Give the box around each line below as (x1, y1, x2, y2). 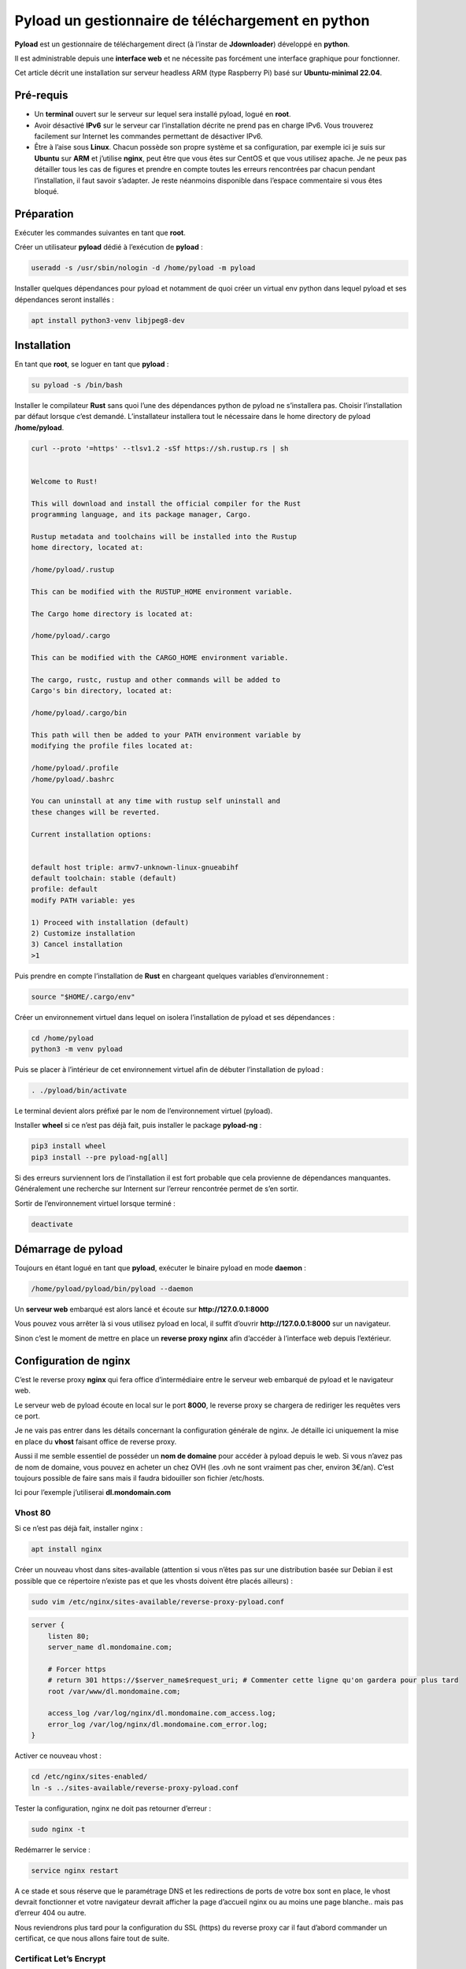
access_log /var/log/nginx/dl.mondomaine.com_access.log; (47, 1709, 276, 1718)
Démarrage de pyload (14, 1243, 124, 1256)
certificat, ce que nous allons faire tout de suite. (14, 1934, 170, 1943)
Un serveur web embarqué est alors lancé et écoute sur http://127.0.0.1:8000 (14, 1304, 269, 1315)
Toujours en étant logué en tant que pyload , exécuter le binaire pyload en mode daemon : (14, 1263, 307, 1273)
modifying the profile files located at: (31, 741, 194, 751)
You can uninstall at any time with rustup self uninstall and (31, 796, 281, 806)
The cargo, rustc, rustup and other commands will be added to (31, 676, 281, 684)
